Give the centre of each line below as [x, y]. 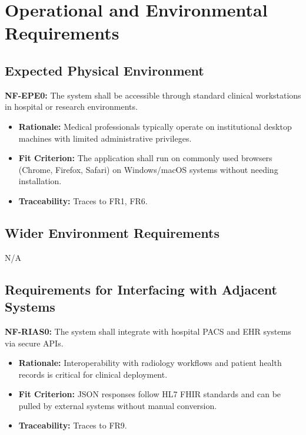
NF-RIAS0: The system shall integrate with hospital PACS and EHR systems [148, 331]
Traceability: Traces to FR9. [73, 425]
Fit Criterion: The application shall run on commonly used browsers [145, 158]
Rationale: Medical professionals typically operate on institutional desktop [155, 126]
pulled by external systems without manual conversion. [118, 405]
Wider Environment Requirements [112, 232]
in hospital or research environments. [71, 107]
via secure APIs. [34, 343]
